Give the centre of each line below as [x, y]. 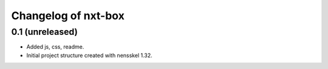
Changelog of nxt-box [68, 16]
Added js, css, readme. [55, 47]
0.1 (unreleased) [45, 32]
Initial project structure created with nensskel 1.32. [90, 55]
